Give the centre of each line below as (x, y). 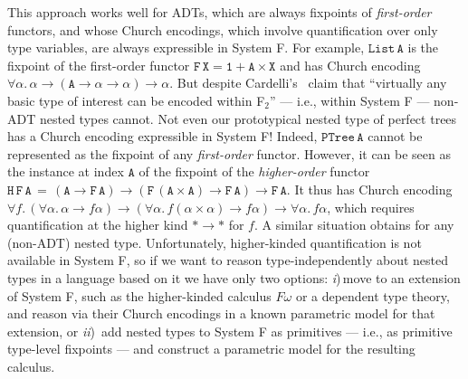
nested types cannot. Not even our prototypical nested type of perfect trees (248, 118)
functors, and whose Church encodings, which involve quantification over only (223, 29)
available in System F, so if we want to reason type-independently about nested (228, 260)
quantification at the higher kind (98, 225)
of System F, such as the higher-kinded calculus (139, 295)
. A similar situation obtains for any (354, 225)
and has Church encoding (350, 65)
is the (423, 47)
